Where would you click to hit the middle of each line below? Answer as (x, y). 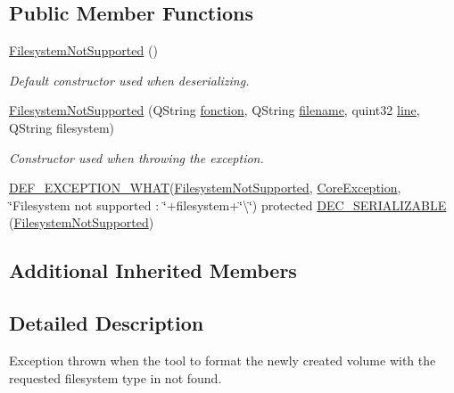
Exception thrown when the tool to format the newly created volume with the (223, 360)
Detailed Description (107, 323)
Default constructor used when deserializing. (129, 80)
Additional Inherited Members (153, 270)
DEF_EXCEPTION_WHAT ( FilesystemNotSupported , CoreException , (205, 188)
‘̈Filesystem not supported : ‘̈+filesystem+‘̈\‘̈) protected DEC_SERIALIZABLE (228, 205)
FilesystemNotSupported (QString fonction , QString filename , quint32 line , (215, 110)
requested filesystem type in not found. (116, 377)
